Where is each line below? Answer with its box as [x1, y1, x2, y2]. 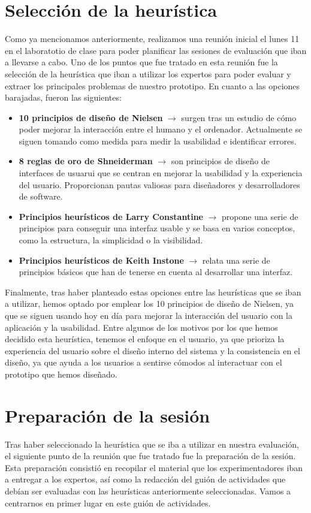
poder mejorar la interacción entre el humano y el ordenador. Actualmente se [19, 123, 303, 135]
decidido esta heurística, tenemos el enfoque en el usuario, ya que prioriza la [5, 333, 285, 345]
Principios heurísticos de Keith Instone [19, 254, 184, 266]
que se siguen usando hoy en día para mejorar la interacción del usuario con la [5, 309, 293, 321]
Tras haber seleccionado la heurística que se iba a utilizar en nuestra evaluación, [5, 437, 299, 450]
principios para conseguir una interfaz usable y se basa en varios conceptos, [19, 222, 295, 234]
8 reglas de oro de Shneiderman [19, 155, 153, 167]
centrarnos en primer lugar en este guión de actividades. [5, 496, 211, 509]
